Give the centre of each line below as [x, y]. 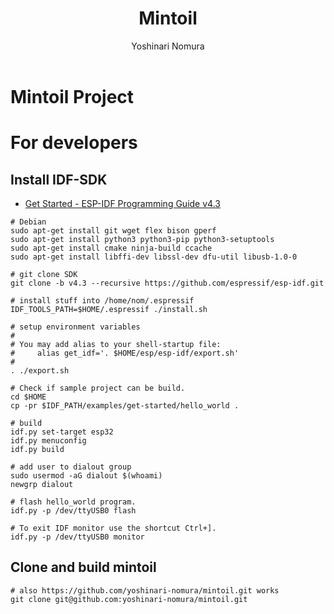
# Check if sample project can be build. [98, 388]
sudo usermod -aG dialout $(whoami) [86, 475]
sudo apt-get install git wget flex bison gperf [113, 230]
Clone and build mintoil [83, 567]
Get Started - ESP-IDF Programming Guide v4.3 [122, 203]
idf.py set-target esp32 [62, 432]
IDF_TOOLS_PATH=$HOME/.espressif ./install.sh [109, 309]
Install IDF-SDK [59, 179]
